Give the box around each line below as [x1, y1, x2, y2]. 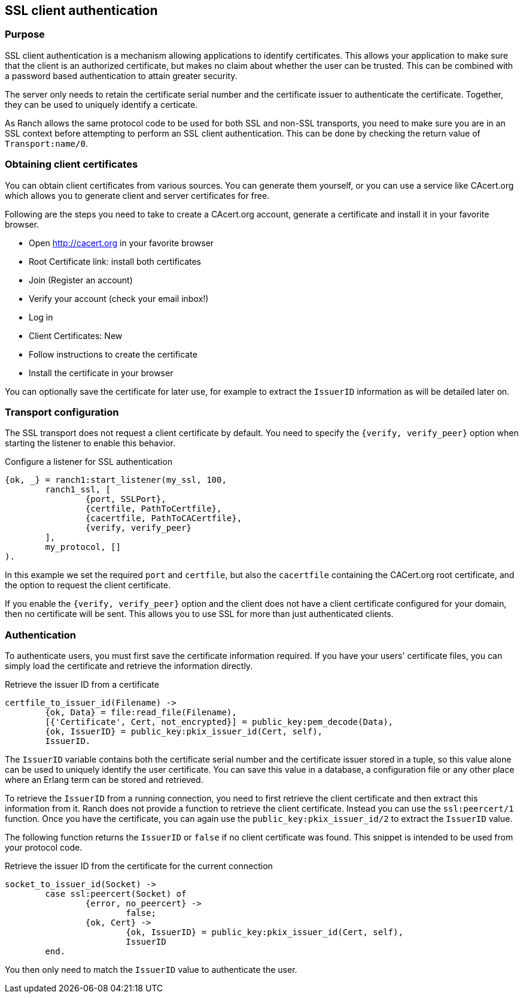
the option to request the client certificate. [5, 580, 171, 591]
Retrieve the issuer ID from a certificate [5, 679, 159, 690]
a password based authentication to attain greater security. [5, 70, 238, 81]
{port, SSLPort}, [85, 494, 166, 504]
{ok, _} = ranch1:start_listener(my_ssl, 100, [5, 475, 227, 485]
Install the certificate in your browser [29, 367, 174, 378]
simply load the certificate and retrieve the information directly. [5, 661, 253, 672]
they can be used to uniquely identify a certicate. [5, 99, 198, 110]
